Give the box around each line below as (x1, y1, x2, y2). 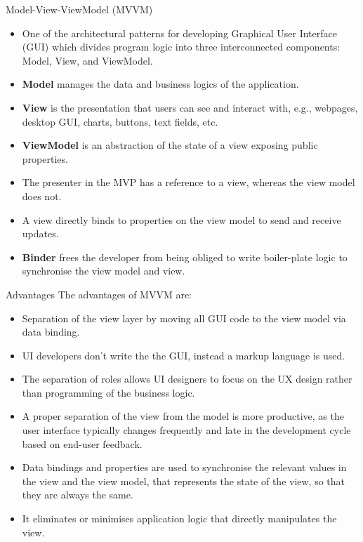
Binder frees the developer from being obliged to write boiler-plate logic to (22, 249, 348, 264)
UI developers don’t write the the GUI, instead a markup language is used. (22, 348, 345, 362)
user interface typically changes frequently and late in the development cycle (22, 423, 351, 437)
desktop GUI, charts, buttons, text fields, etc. (22, 114, 218, 128)
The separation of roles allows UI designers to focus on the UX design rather (22, 371, 352, 386)
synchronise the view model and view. (22, 263, 185, 278)
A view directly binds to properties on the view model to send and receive (22, 212, 341, 227)
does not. (22, 188, 62, 203)
